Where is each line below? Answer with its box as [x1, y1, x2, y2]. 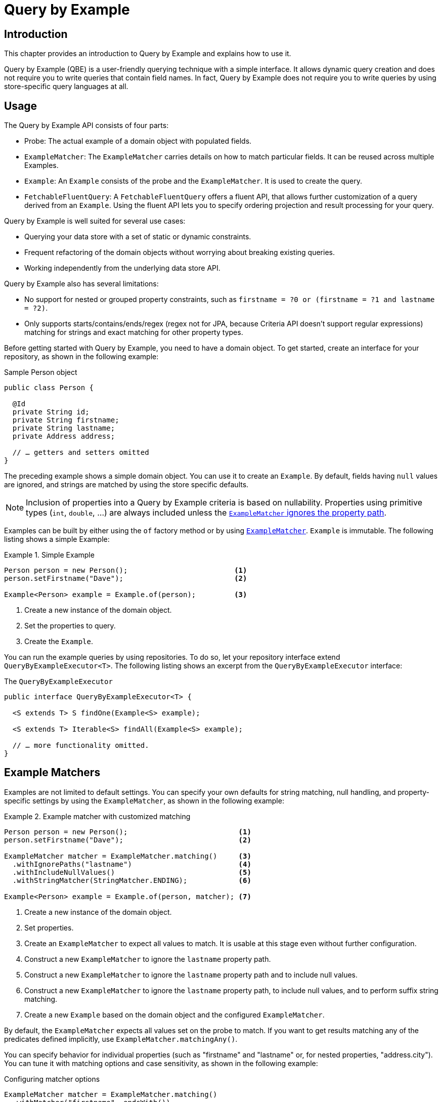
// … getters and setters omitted [12, 448, 149, 457]
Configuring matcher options [4, 1074, 100, 1083]
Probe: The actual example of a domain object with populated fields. [24, 137, 252, 146]
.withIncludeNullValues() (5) [12, 868, 251, 876]
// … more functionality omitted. [12, 741, 149, 750]
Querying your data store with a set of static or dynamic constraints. [24, 232, 251, 241]
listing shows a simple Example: [4, 535, 110, 544]
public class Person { [4, 384, 94, 392]
